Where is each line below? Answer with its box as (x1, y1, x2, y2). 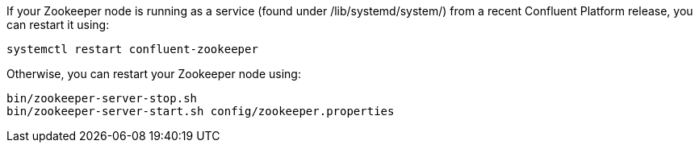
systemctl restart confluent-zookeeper (6, 43, 258, 56)
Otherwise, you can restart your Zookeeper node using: (6, 67, 301, 81)
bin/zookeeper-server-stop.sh (6, 92, 198, 105)
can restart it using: (6, 18, 110, 31)
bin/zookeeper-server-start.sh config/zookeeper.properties (6, 105, 395, 118)
